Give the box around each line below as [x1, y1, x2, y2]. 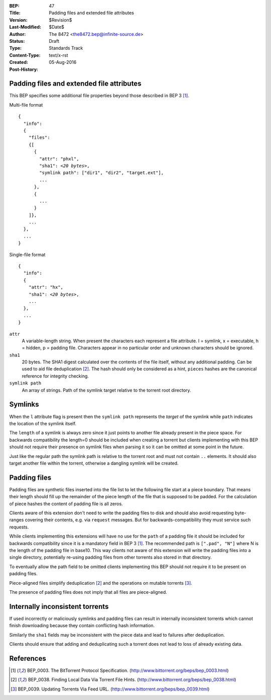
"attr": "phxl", [39, 156, 79, 162]
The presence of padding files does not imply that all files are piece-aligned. [9, 589, 168, 595]
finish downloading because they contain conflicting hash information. [9, 623, 155, 629]
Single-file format [9, 252, 46, 258]
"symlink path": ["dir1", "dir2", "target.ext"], [39, 170, 164, 176]
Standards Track [49, 45, 83, 51]
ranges [9, 517, 24, 523]
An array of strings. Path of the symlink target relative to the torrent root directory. [22, 387, 191, 393]
